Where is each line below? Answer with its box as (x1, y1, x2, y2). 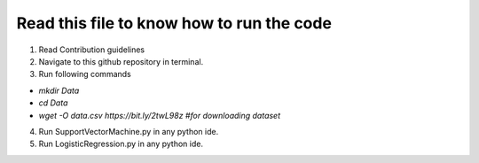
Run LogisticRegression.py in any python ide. (38, 138, 204, 150)
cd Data (38, 97, 68, 108)
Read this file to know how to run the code (16, 13, 333, 33)
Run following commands (38, 69, 132, 80)
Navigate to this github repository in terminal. (38, 56, 204, 66)
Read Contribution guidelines (38, 44, 145, 55)
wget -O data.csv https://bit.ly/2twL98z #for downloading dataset (38, 110, 281, 120)
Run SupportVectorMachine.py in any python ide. (38, 126, 219, 136)
